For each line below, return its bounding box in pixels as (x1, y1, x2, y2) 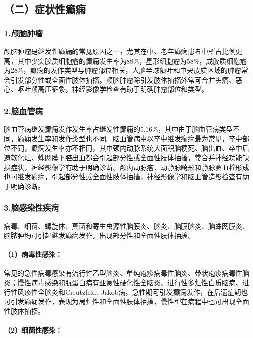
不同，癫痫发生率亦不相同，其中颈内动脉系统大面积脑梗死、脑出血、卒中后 (10, 143, 249, 153)
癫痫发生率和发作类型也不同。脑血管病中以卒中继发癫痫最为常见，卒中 (17, 133, 242, 143)
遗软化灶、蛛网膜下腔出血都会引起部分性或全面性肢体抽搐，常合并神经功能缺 (4, 152, 249, 162)
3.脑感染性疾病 (4, 202, 59, 214)
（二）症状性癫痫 (4, 1, 86, 17)
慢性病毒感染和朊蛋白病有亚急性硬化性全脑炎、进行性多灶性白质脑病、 (17, 277, 242, 287)
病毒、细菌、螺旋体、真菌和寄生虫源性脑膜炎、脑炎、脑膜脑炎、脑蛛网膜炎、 (4, 220, 249, 231)
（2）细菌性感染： (4, 325, 63, 335)
